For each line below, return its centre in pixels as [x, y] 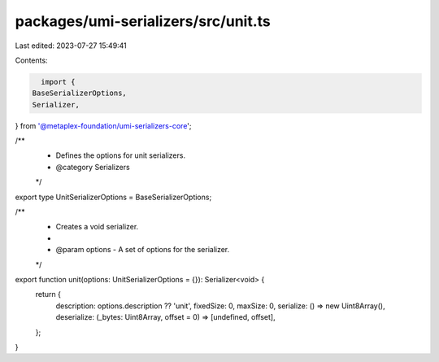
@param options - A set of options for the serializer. [143, 250]
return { [48, 294]
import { [58, 82]
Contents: [31, 60]
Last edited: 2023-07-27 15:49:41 [71, 46]
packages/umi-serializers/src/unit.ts [143, 21]
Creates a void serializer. [97, 227]
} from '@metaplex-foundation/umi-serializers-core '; [103, 125]
